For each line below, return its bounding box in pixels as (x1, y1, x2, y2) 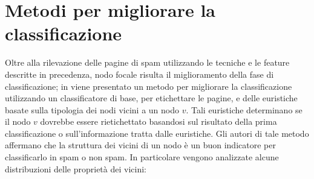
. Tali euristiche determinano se (186, 103, 303, 116)
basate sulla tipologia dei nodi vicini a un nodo (5, 103, 179, 116)
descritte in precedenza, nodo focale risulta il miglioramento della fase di (5, 68, 274, 80)
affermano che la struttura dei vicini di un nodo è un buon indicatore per (5, 139, 276, 151)
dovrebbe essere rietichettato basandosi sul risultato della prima (40, 115, 277, 128)
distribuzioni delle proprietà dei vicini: (5, 162, 146, 175)
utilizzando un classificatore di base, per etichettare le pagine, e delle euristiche (5, 92, 298, 104)
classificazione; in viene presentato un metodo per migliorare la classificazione (5, 80, 292, 92)
